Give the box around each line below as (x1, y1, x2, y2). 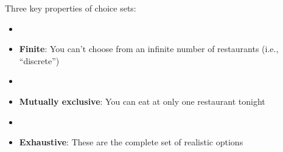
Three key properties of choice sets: (5, 2, 136, 14)
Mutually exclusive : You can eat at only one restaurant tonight (19, 94, 265, 107)
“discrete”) (19, 54, 60, 67)
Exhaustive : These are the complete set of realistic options (19, 136, 243, 148)
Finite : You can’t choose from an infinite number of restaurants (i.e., (19, 42, 279, 55)
